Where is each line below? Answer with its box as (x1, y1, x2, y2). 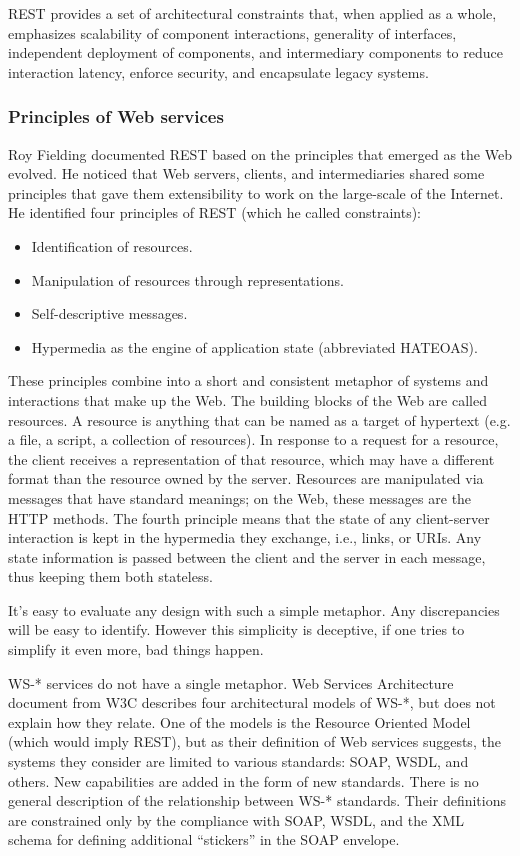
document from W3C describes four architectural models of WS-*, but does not (8, 692, 496, 713)
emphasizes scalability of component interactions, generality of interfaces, (8, 22, 457, 43)
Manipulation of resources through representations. (31, 269, 344, 290)
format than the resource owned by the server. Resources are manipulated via (8, 468, 484, 489)
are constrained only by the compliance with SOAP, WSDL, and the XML (8, 809, 464, 830)
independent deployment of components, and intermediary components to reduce (8, 42, 503, 63)
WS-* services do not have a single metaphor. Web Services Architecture (8, 672, 454, 693)
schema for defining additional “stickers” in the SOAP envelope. (8, 829, 400, 850)
